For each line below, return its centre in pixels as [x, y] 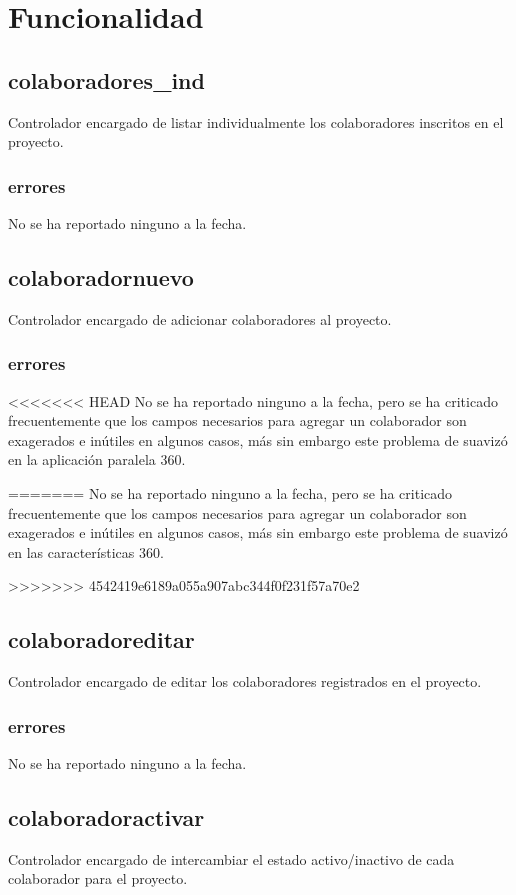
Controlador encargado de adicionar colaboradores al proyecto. [200, 318]
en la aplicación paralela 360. [97, 459]
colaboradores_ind [106, 79]
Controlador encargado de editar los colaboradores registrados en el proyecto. [245, 681]
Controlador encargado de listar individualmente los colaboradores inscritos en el [256, 121]
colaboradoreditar [101, 639]
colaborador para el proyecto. [98, 878]
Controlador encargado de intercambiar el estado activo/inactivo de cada [231, 858]
